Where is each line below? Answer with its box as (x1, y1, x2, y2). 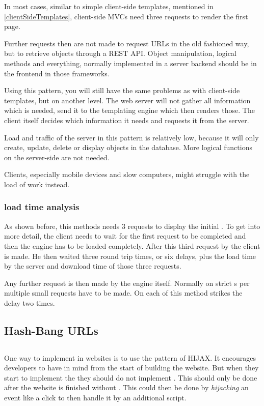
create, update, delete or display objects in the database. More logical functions (4, 142, 252, 153)
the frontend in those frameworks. (4, 68, 110, 78)
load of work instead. (4, 179, 70, 189)
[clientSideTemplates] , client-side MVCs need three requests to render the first (4, 11, 248, 21)
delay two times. (4, 297, 55, 308)
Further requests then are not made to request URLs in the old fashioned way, (4, 38, 249, 48)
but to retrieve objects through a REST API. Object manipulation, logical (4, 48, 236, 59)
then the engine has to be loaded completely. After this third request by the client (4, 240, 260, 251)
